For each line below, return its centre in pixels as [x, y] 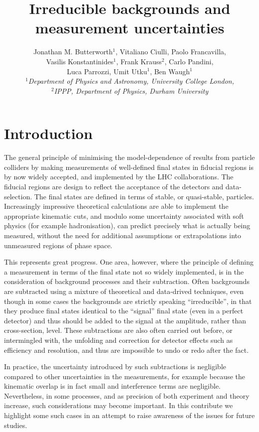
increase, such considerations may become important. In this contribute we [119, 405]
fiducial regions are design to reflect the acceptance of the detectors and [114, 186]
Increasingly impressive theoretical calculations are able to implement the [116, 206]
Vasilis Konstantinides [80, 61]
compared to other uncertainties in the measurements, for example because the [125, 376]
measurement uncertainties [130, 28]
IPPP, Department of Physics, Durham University [131, 90]
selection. [18, 196]
